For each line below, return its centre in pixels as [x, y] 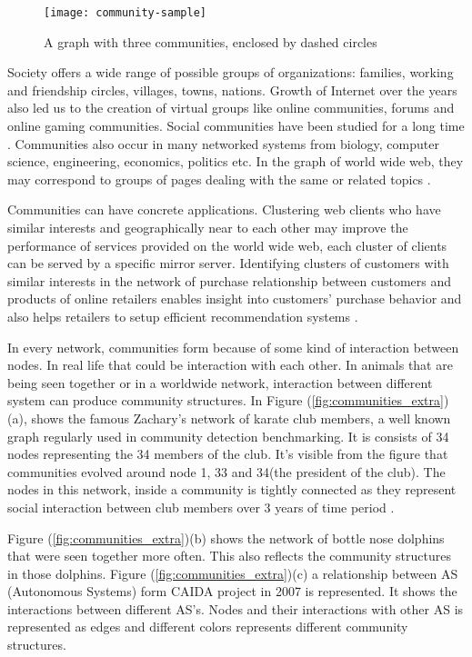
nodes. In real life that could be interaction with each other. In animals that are [230, 365]
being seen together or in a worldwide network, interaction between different [220, 382]
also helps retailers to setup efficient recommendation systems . [183, 316]
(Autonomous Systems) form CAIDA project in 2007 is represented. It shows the [232, 591]
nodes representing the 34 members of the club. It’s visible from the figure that [228, 454]
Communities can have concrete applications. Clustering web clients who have [224, 209]
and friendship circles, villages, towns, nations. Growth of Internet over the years [232, 90]
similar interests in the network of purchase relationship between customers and [230, 280]
